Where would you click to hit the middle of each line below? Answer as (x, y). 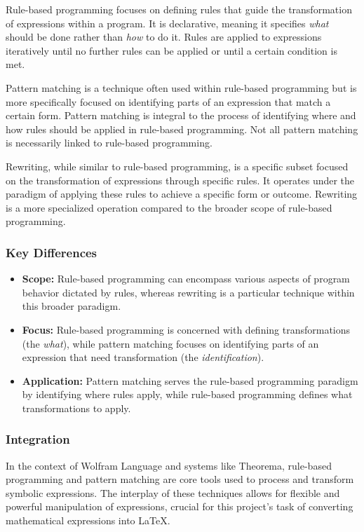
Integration (38, 439)
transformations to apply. (76, 408)
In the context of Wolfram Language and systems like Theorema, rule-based (169, 465)
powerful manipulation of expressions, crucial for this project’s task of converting (180, 506)
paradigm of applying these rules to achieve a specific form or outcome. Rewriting (182, 194)
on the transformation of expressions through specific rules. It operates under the (180, 180)
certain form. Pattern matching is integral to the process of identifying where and (181, 115)
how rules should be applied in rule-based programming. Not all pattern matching (182, 129)
